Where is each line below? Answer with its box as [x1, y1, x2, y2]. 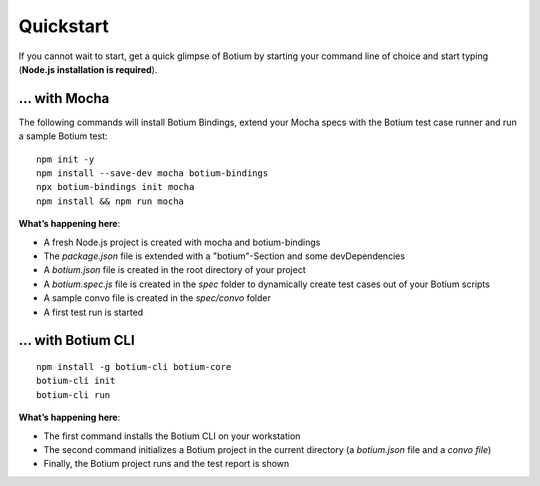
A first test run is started [43, 306, 144, 318]
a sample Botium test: [18, 130, 108, 142]
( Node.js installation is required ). [18, 63, 158, 75]
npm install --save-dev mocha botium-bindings [36, 168, 269, 179]
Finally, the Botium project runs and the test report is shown [43, 458, 290, 470]
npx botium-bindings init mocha [36, 181, 195, 193]
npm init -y [36, 153, 95, 165]
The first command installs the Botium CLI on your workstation [43, 430, 301, 442]
